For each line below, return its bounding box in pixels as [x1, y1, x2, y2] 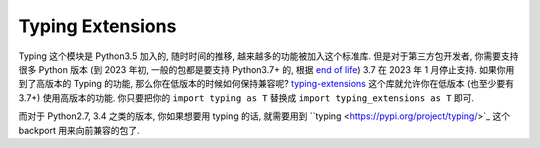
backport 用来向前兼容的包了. [18, 124, 140, 136]
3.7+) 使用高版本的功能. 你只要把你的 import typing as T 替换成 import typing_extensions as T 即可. [18, 91, 475, 104]
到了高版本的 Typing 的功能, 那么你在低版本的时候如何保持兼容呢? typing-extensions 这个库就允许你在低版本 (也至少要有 [18, 78, 515, 90]
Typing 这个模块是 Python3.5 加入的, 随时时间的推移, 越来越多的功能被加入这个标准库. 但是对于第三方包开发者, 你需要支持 [18, 50, 519, 62]
